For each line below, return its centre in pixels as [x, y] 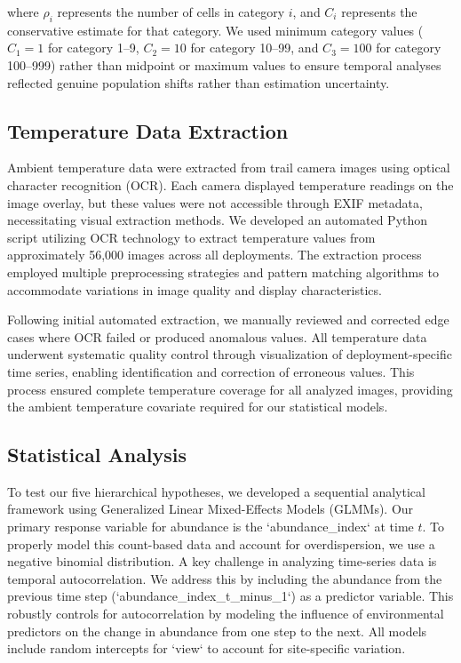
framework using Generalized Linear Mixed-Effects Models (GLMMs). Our [211, 509]
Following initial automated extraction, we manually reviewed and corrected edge [228, 320]
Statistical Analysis [97, 455]
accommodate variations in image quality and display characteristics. [195, 289]
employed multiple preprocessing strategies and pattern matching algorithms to [223, 272]
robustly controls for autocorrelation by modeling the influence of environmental [226, 614]
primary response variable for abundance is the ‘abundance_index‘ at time [211, 527]
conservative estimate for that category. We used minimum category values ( [215, 30]
